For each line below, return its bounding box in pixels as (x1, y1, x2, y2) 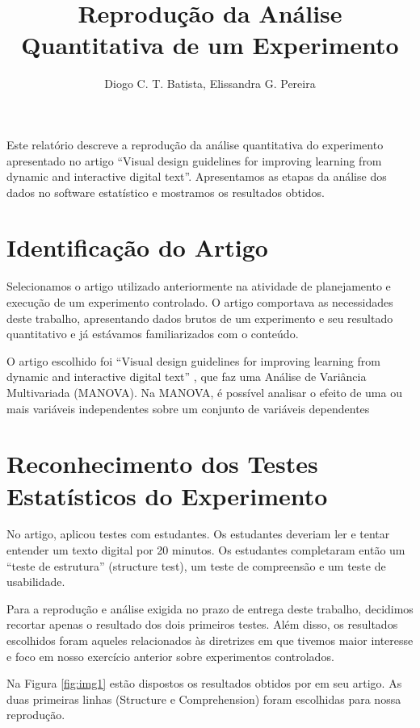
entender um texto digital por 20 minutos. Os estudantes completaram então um (6, 542, 405, 559)
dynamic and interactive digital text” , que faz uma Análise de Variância (6, 368, 367, 385)
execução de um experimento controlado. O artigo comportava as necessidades (6, 294, 393, 310)
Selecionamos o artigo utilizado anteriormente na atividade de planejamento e (6, 278, 391, 295)
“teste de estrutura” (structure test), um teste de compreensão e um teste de (6, 557, 386, 574)
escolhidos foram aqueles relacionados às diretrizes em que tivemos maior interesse (6, 632, 414, 649)
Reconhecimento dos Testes (6, 447, 318, 480)
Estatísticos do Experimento (6, 479, 328, 512)
